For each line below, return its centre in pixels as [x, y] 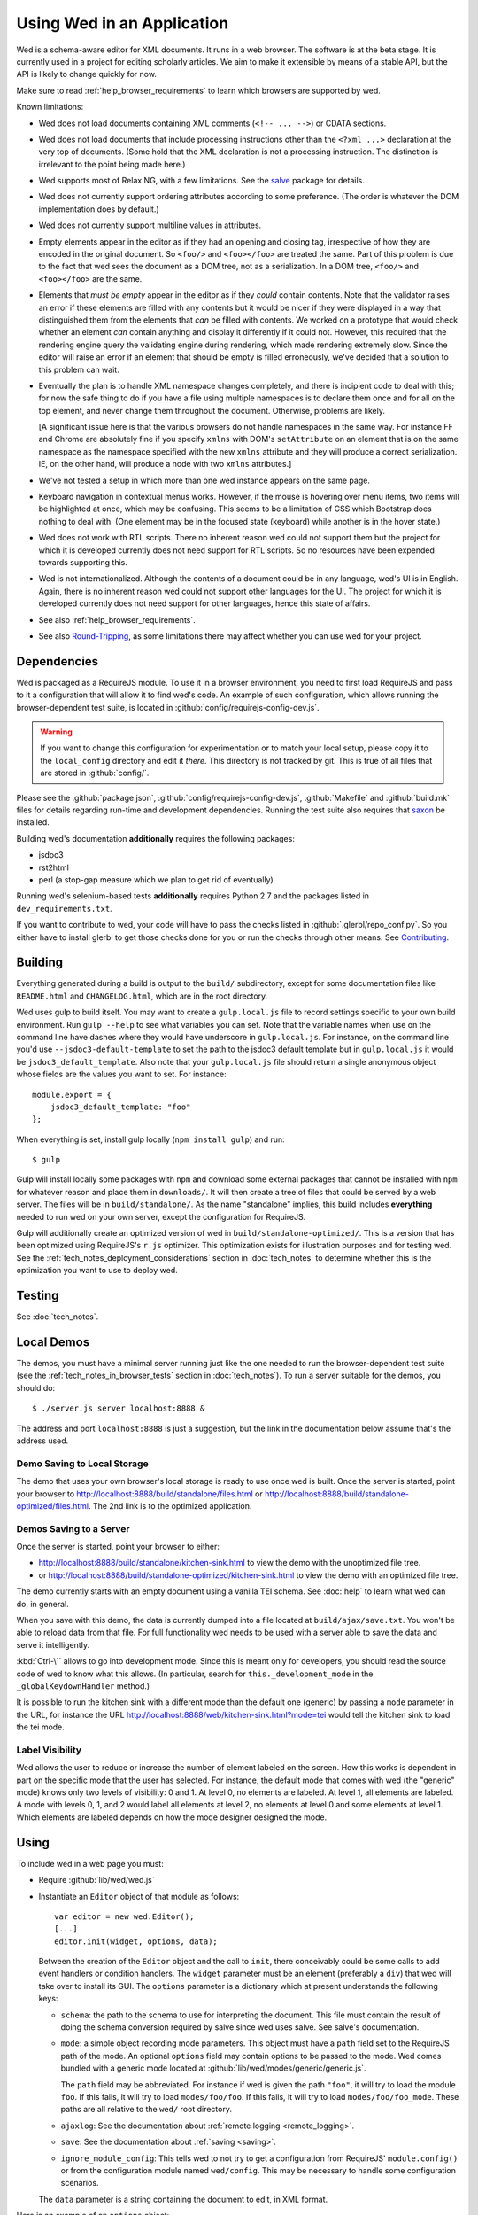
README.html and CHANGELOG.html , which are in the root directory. [142, 996]
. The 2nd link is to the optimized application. [170, 1505]
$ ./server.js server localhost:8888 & [119, 1408]
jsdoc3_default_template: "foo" [120, 1107]
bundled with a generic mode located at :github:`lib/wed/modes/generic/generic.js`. [213, 2068]
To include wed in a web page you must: [90, 1863]
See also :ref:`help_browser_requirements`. [117, 619]
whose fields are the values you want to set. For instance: [121, 1074]
